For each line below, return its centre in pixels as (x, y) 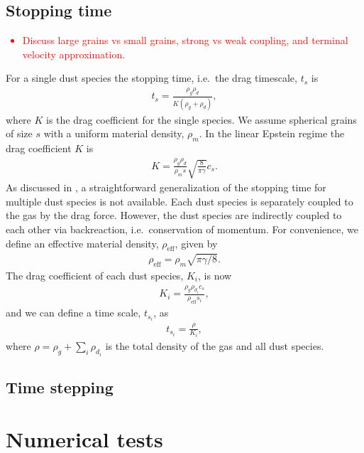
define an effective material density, (82, 243)
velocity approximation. (74, 54)
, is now (215, 275)
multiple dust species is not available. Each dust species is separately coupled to (180, 201)
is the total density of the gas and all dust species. (215, 346)
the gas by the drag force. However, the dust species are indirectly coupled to (174, 215)
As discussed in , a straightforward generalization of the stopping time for (166, 187)
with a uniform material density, (114, 133)
